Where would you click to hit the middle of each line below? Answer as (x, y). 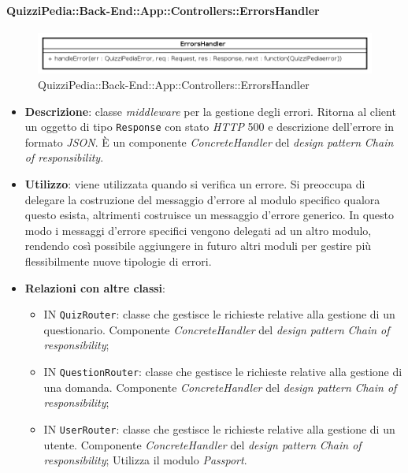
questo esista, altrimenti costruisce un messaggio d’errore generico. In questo (210, 215)
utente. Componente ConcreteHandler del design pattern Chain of (202, 444)
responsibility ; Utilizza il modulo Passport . (145, 460)
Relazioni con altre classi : (95, 287)
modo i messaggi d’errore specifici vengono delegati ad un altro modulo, (198, 230)
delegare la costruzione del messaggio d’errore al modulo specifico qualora (202, 199)
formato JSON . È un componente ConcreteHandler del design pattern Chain (209, 142)
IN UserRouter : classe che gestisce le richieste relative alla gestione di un (219, 428)
